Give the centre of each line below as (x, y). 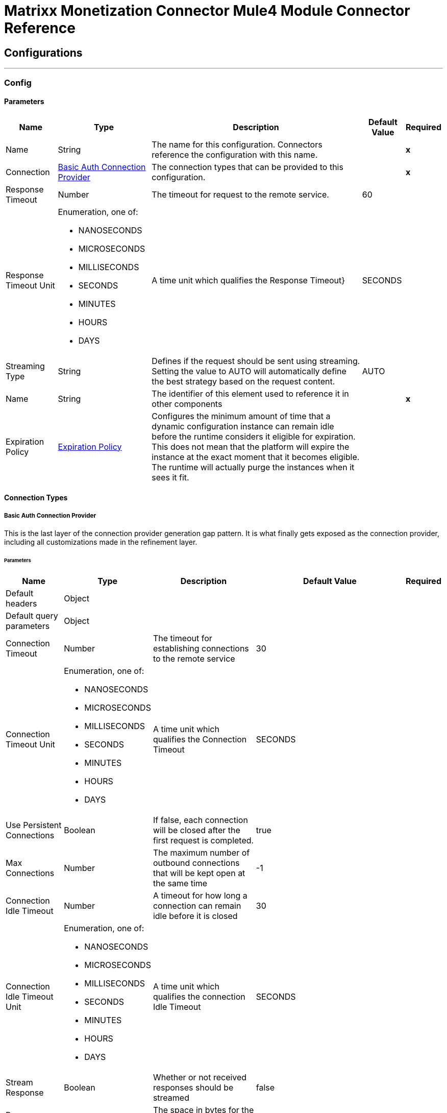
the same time (180, 883)
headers (21, 603)
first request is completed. (203, 840)
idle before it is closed (195, 916)
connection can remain (197, 905)
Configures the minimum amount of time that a (241, 416)
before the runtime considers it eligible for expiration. (254, 436)
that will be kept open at (199, 873)
